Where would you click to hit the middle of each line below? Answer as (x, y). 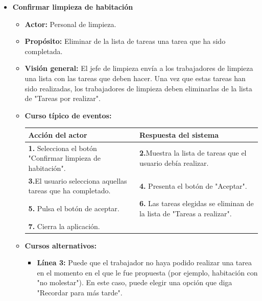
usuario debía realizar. (174, 163)
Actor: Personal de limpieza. (70, 24)
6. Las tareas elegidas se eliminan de (196, 203)
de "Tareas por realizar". (63, 98)
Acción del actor (58, 134)
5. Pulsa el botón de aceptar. (74, 208)
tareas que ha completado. (69, 191)
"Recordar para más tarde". (80, 293)
